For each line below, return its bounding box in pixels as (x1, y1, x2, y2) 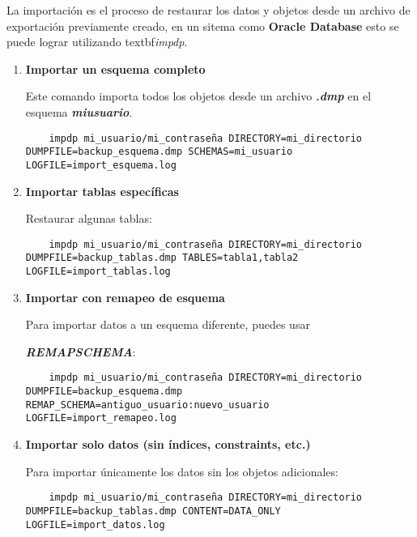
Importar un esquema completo (25, 60, 206, 77)
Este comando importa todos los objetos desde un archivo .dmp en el (25, 87, 372, 104)
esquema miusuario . (25, 103, 133, 120)
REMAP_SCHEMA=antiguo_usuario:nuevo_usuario (25, 398, 270, 411)
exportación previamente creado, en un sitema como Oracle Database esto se (6, 17, 399, 34)
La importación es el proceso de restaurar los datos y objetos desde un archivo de (6, 2, 411, 18)
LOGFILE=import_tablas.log (25, 266, 171, 278)
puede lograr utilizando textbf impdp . (6, 33, 188, 50)
